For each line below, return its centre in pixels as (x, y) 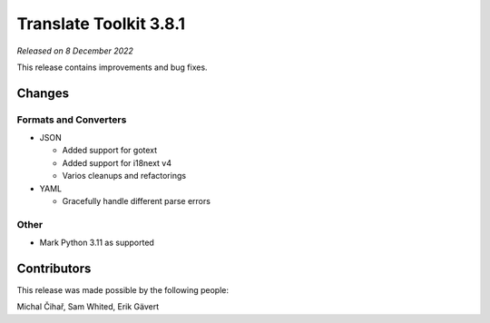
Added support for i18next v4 (117, 162)
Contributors (54, 269)
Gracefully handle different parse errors (136, 201)
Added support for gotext (110, 151)
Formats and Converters (72, 120)
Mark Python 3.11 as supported (97, 243)
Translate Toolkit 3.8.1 (101, 24)
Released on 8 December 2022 (75, 51)
